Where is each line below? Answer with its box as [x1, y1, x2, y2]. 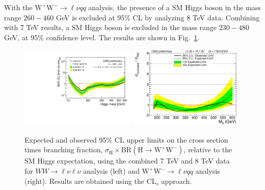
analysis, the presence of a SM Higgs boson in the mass [88, 2, 261, 12]
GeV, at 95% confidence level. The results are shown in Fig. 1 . [4, 32, 200, 42]
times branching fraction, [24, 144, 103, 155]
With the [4, 2, 33, 12]
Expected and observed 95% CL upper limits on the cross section [24, 134, 228, 145]
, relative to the [183, 144, 232, 155]
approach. [161, 175, 192, 186]
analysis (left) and [83, 166, 140, 176]
